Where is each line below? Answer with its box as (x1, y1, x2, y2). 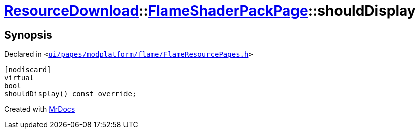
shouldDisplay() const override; (4, 90, 137, 98)
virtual (4, 74, 34, 82)
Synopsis (4, 28, 52, 41)
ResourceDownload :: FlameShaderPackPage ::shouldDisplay (4, 2, 416, 19)
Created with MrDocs (4, 105, 75, 114)
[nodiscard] (4, 65, 51, 74)
